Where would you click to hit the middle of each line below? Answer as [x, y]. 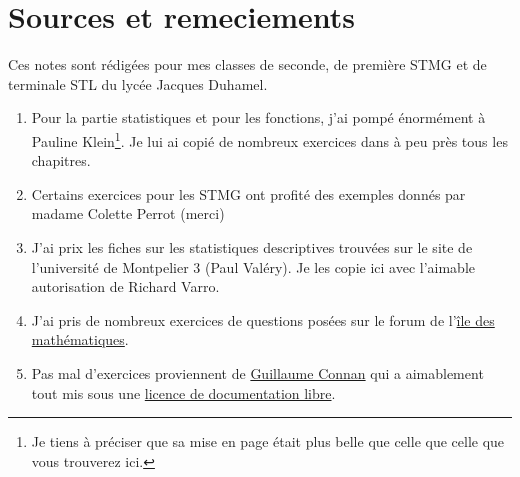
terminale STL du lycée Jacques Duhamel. [138, 83]
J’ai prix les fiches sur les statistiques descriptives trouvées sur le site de [252, 246]
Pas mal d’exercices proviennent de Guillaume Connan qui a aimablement [257, 372]
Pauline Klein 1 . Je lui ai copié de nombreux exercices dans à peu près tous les [269, 139]
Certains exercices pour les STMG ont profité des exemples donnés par [248, 193]
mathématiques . [80, 339]
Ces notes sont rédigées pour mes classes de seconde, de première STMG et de [247, 64]
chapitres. [61, 160]
